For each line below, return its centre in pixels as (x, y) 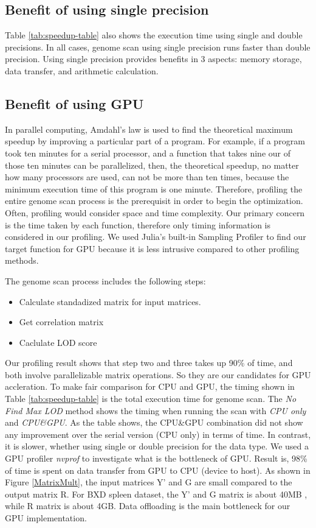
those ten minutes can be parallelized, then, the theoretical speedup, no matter (152, 165)
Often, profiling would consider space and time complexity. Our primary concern (155, 212)
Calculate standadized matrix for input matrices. (110, 301)
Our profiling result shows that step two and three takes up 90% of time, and (149, 363)
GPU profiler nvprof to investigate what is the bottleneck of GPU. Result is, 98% (156, 458)
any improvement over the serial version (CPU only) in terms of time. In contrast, (158, 434)
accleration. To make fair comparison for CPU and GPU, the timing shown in (150, 386)
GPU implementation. (46, 518)
